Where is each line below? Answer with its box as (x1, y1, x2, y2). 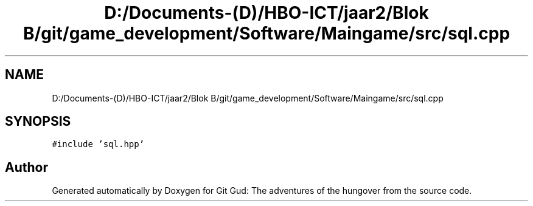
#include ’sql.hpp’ (52, 139, 145, 149)
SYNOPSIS (5, 114, 71, 129)
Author (5, 159, 48, 175)
